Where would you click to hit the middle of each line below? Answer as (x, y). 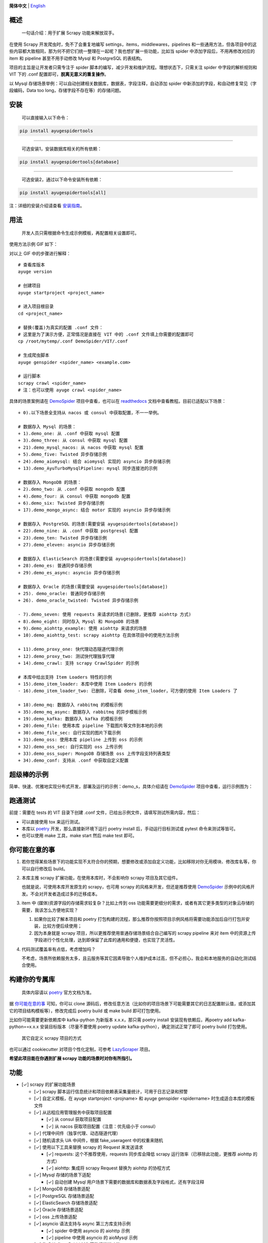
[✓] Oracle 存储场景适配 (59, 1210)
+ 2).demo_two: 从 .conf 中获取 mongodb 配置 (72, 489)
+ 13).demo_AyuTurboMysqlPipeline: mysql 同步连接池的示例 (88, 468)
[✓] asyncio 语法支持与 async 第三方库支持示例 (82, 1224)
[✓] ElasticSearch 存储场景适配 (66, 1203)
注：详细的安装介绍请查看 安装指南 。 (47, 206)
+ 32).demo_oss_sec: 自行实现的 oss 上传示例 (70, 747)
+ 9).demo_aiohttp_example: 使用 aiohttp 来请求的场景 (83, 628)
